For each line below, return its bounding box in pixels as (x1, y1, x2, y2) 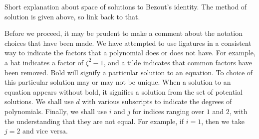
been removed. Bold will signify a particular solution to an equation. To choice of (4, 67, 253, 77)
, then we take (201, 116, 245, 126)
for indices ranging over (132, 106, 205, 116)
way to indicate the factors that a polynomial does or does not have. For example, (4, 47, 256, 58)
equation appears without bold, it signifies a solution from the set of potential (4, 86, 243, 97)
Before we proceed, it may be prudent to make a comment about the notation (4, 28, 243, 38)
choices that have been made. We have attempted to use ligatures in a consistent (4, 37, 252, 48)
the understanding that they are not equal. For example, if (4, 116, 184, 126)
